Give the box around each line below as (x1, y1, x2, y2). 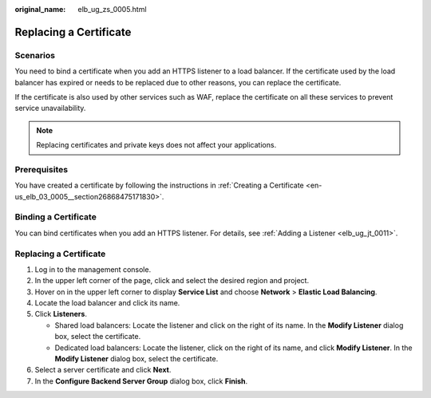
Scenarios (14, 49, 56, 61)
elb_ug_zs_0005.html (77, 5, 147, 14)
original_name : (14, 5, 66, 14)
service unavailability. (14, 104, 86, 113)
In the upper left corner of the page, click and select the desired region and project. (34, 276, 310, 286)
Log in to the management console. (34, 264, 152, 274)
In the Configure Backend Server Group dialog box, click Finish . (34, 376, 248, 386)
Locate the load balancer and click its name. (34, 298, 180, 308)
